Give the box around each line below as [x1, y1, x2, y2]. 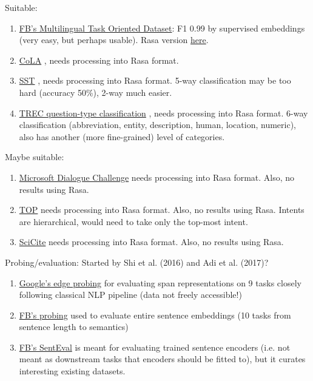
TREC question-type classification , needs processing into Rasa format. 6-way [19, 106, 308, 119]
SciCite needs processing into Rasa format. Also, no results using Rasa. [19, 235, 284, 248]
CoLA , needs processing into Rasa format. [19, 53, 179, 66]
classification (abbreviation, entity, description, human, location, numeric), [19, 118, 296, 131]
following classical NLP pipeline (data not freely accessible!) [19, 288, 242, 301]
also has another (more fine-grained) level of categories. [19, 130, 225, 143]
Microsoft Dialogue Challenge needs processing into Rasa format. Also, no [19, 170, 295, 183]
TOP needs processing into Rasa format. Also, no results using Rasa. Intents [19, 203, 305, 216]
